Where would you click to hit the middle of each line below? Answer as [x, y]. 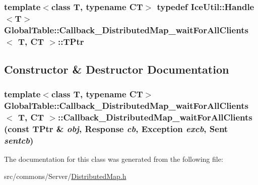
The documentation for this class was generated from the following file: [114, 159]
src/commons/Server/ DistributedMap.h [65, 176]
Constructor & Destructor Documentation [117, 69]
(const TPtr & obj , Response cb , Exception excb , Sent [116, 129]
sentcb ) [19, 140]
